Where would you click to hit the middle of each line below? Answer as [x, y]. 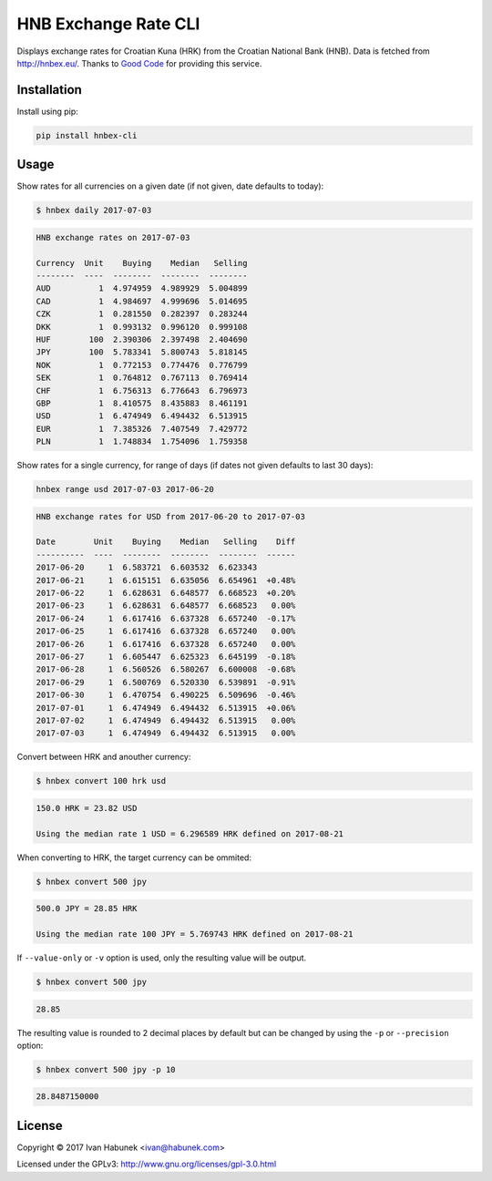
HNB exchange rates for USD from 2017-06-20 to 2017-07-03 [170, 516]
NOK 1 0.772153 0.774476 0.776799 [142, 365]
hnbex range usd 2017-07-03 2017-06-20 [125, 489]
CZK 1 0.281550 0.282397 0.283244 [142, 314]
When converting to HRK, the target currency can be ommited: [134, 858]
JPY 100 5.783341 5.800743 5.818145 [142, 352]
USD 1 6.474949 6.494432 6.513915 [142, 416]
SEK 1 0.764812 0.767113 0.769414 [142, 378]
